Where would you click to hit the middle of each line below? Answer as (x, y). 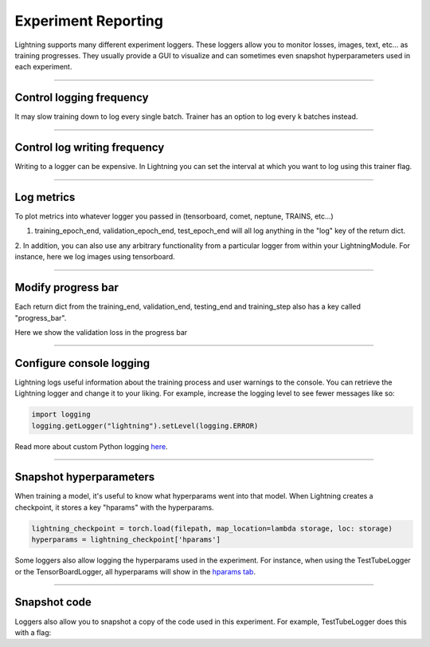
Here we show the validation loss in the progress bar (101, 332)
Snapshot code (53, 602)
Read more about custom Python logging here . (91, 446)
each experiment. (43, 67)
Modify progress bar (67, 288)
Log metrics (45, 197)
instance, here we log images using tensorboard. (95, 257)
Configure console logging (82, 363)
